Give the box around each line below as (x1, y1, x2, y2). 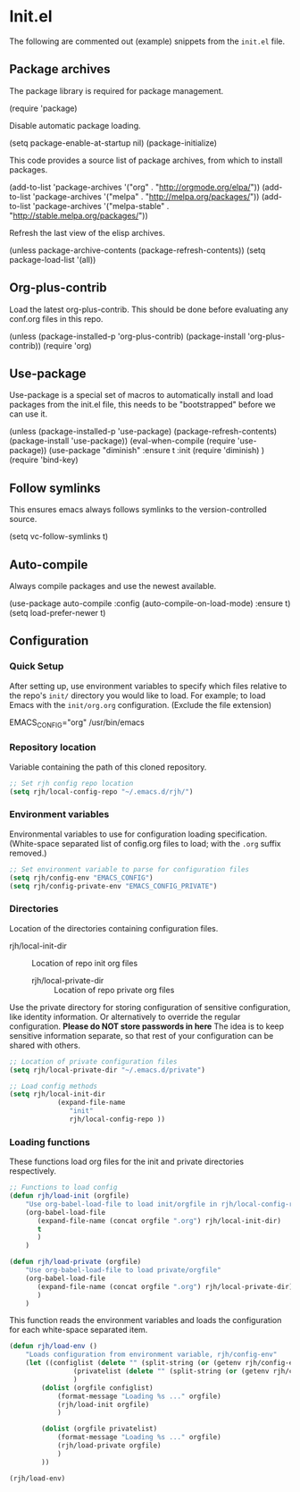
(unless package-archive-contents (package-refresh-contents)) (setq (9, 244, 266, 256)
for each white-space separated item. (9, 1325, 148, 1336)
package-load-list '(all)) (9, 254, 96, 265)
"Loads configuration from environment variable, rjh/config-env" (25, 1350, 278, 1360)
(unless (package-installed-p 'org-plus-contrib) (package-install (9, 331, 246, 341)
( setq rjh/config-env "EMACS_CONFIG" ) (9, 873, 154, 882)
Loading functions (9, 1135, 91, 1148)
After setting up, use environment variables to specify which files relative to (9, 680, 287, 691)
